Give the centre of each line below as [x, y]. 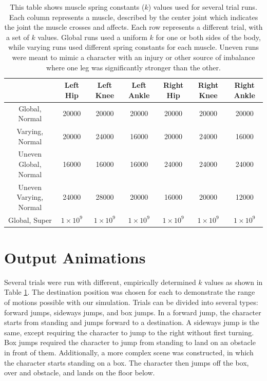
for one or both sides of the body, [208, 37]
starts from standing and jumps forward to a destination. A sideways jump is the [132, 322]
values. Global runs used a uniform [92, 37]
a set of [17, 37]
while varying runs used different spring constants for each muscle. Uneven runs [133, 47]
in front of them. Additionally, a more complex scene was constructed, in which [129, 352]
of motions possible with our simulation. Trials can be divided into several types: [131, 302]
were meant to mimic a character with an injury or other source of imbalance [133, 57]
